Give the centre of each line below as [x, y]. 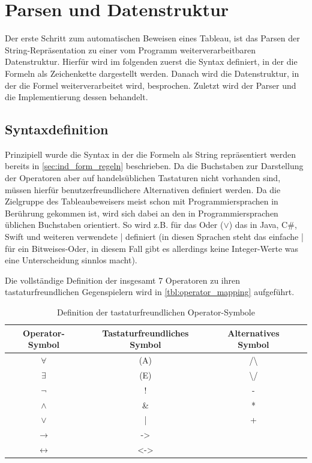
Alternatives [253, 333]
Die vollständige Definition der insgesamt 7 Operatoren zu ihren [123, 280]
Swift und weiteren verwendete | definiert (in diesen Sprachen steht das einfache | [154, 237]
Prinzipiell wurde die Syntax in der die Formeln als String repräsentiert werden [151, 154]
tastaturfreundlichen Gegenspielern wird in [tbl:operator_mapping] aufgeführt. [150, 292]
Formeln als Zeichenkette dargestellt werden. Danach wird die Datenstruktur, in [152, 73]
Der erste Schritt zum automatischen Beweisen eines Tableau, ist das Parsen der [152, 38]
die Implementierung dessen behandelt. [76, 97]
